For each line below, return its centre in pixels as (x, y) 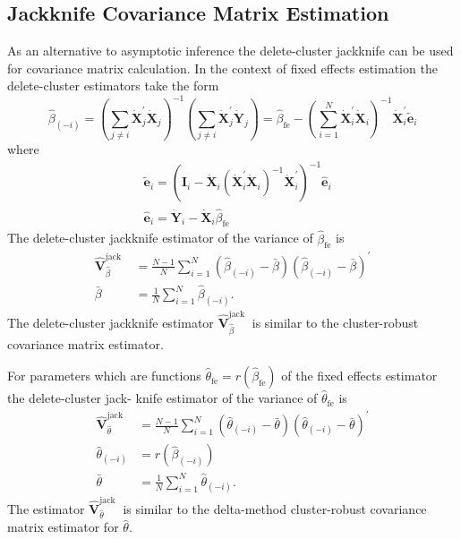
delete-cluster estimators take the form (113, 86)
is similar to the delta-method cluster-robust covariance (275, 508)
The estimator (46, 508)
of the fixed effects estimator (359, 376)
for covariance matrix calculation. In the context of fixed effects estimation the (222, 68)
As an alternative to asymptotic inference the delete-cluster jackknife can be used (230, 51)
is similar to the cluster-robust (335, 322)
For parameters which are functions (104, 376)
